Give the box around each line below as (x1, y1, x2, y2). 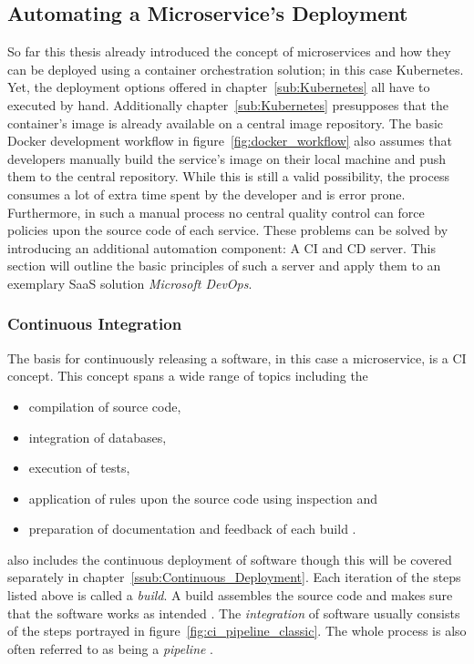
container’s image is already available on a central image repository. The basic (7, 113, 444, 132)
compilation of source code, (28, 396, 181, 415)
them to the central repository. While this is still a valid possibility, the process (7, 167, 449, 186)
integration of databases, (28, 427, 167, 446)
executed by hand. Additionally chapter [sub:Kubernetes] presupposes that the (7, 95, 448, 114)
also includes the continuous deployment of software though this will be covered (7, 549, 452, 568)
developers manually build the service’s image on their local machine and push (7, 148, 447, 168)
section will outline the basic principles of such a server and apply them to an (7, 256, 441, 275)
